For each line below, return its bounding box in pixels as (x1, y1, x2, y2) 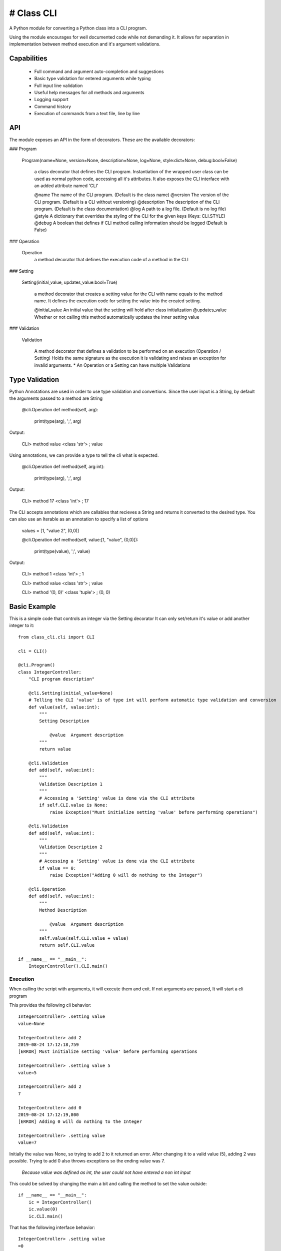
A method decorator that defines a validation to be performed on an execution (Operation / (34, 348, 221, 354)
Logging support (34, 97, 68, 103)
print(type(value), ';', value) (34, 548, 90, 554)
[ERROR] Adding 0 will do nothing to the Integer (18, 1119, 142, 1124)
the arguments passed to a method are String (9, 395, 103, 401)
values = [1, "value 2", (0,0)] (21, 527, 79, 533)
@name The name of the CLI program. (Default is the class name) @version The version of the (34, 192, 229, 198)
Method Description (39, 907, 87, 913)
